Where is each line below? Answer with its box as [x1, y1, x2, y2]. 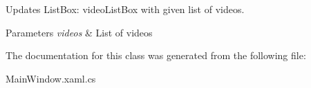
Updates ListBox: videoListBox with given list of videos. [6, 2, 245, 16]
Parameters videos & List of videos [6, 25, 153, 39]
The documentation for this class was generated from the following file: [6, 48, 306, 63]
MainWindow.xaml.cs [6, 71, 96, 85]
